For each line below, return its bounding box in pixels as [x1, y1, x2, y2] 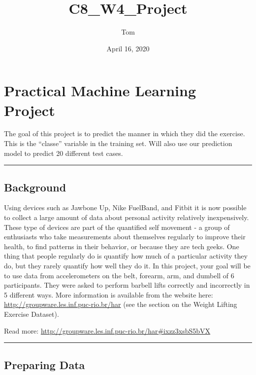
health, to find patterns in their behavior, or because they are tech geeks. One [4, 241, 239, 251]
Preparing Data [4, 357, 85, 372]
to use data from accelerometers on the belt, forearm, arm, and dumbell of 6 [4, 270, 234, 280]
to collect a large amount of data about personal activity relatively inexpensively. [4, 212, 249, 223]
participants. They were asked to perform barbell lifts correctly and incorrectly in [4, 280, 250, 290]
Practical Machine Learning [4, 80, 196, 101]
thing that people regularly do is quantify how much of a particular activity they [4, 251, 248, 261]
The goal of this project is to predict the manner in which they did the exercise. [4, 128, 245, 139]
